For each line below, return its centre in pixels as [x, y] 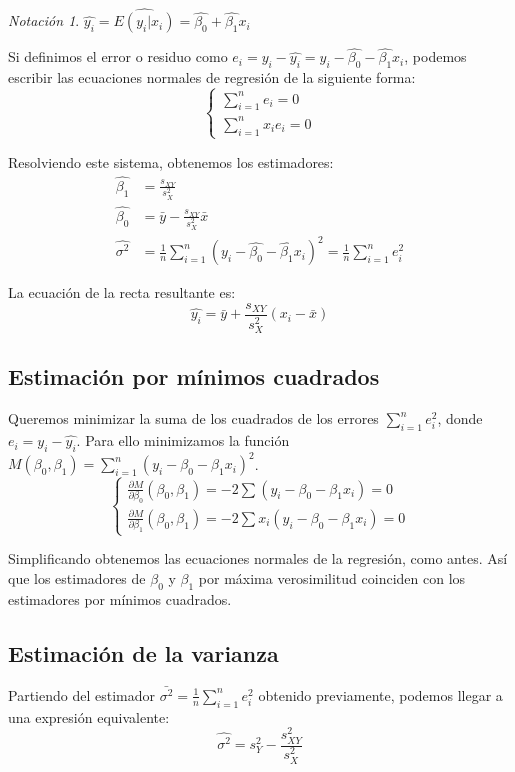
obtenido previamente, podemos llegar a [380, 694]
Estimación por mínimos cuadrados [194, 376]
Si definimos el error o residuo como [118, 56]
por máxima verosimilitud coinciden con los [332, 578]
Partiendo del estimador [81, 694]
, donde [460, 418]
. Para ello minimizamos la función [183, 440]
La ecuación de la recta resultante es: [122, 292]
